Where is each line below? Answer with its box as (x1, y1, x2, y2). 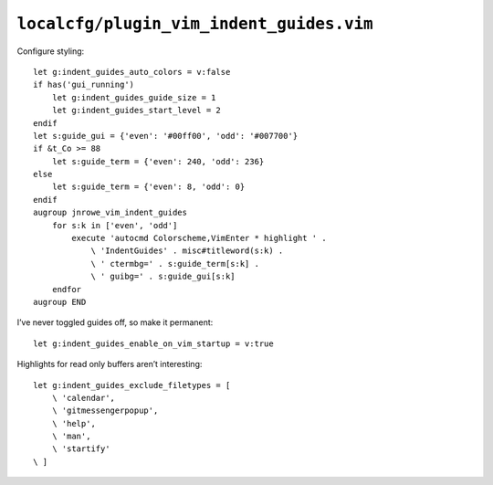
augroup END (33, 297, 87, 307)
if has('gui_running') (33, 79, 135, 90)
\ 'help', (51, 418, 96, 428)
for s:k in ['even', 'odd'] (51, 220, 178, 230)
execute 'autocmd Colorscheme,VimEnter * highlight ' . (71, 233, 328, 244)
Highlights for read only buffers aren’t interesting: (16, 359, 203, 370)
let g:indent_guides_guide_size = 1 (51, 92, 216, 102)
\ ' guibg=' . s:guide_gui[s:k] (90, 271, 236, 282)
